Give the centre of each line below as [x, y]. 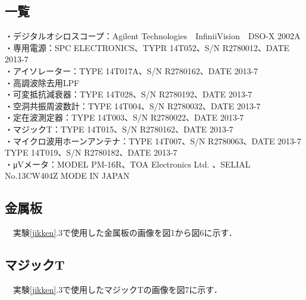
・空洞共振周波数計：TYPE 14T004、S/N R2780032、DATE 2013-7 [133, 105]
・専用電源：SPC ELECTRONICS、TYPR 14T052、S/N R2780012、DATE [147, 47]
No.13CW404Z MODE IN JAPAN [67, 176]
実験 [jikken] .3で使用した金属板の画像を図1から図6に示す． [125, 233]
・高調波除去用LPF [42, 82]
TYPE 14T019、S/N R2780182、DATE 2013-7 [91, 152]
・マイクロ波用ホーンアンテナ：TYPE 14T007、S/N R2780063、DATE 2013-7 [153, 140]
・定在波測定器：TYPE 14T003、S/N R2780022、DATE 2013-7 [124, 117]
